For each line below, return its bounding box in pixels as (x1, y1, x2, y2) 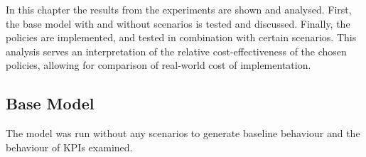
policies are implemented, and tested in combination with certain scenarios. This (6, 30, 357, 45)
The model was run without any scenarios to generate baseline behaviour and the (6, 126, 360, 141)
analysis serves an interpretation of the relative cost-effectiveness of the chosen (6, 43, 347, 58)
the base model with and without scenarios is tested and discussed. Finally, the (6, 16, 350, 31)
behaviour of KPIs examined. (6, 139, 133, 154)
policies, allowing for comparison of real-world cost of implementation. (6, 58, 311, 72)
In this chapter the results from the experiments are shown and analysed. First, (6, 2, 352, 16)
